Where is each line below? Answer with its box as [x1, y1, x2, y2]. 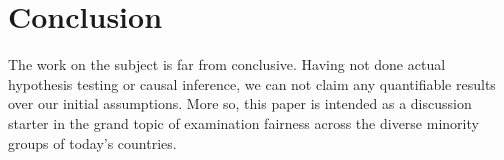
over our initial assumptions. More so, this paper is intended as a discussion [8, 93, 472, 114]
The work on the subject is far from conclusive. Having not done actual [8, 54, 446, 75]
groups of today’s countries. [8, 132, 177, 153]
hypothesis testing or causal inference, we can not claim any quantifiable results [8, 73, 496, 94]
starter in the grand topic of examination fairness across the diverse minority [8, 112, 479, 133]
